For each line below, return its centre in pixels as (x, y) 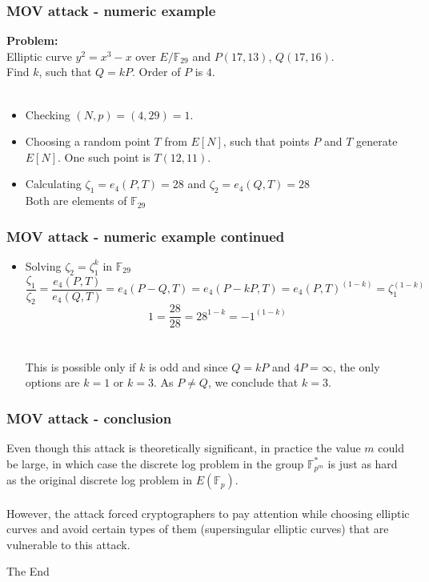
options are (52, 382)
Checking (48, 114)
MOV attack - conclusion (89, 417)
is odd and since (188, 366)
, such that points (266, 141)
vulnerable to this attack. (68, 544)
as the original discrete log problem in (100, 480)
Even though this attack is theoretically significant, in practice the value (184, 448)
